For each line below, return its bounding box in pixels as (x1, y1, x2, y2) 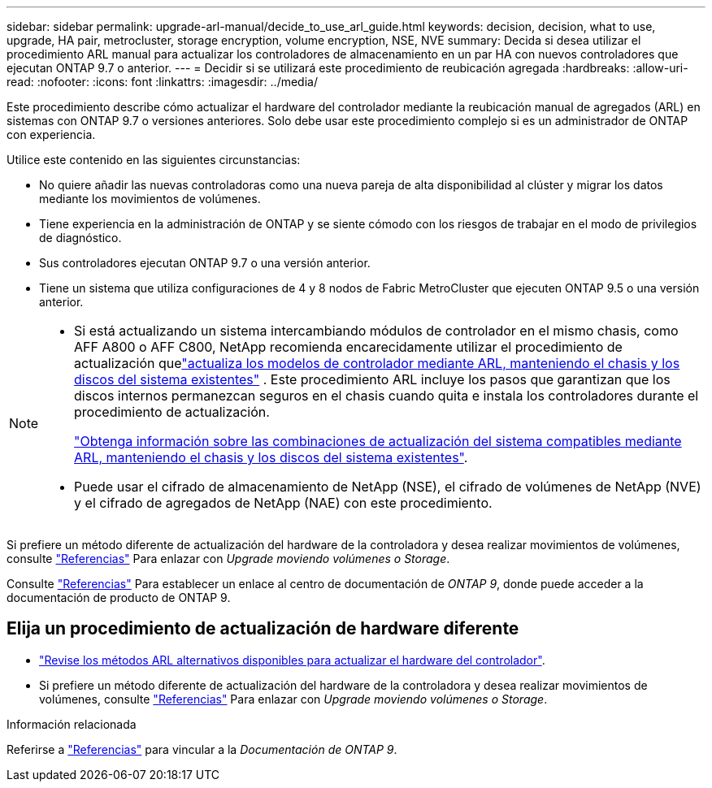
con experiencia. (7, 128, 96, 141)
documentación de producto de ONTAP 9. (7, 591, 231, 604)
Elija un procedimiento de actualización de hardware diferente (7, 618, 519, 639)
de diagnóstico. (39, 231, 122, 245)
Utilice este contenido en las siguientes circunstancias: (7, 153, 301, 167)
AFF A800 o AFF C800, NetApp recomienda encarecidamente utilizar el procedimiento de (74, 339, 623, 355)
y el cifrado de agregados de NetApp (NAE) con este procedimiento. (74, 495, 493, 511)
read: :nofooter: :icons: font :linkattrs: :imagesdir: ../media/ (7, 75, 318, 89)
